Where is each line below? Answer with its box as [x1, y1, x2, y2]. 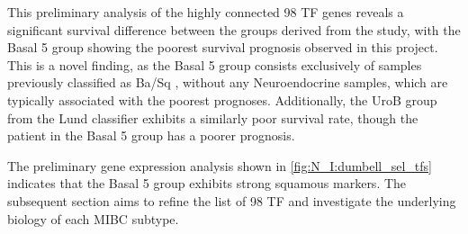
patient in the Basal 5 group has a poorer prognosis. [7, 126, 295, 145]
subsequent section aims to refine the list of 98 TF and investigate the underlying [7, 191, 456, 210]
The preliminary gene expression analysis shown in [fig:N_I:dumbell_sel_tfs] [7, 156, 433, 175]
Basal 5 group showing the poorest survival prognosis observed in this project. [7, 38, 438, 57]
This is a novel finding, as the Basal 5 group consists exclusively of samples [7, 55, 422, 74]
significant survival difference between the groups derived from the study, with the [7, 20, 461, 39]
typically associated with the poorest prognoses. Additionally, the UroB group [7, 90, 437, 109]
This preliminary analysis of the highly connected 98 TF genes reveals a [7, 3, 404, 21]
